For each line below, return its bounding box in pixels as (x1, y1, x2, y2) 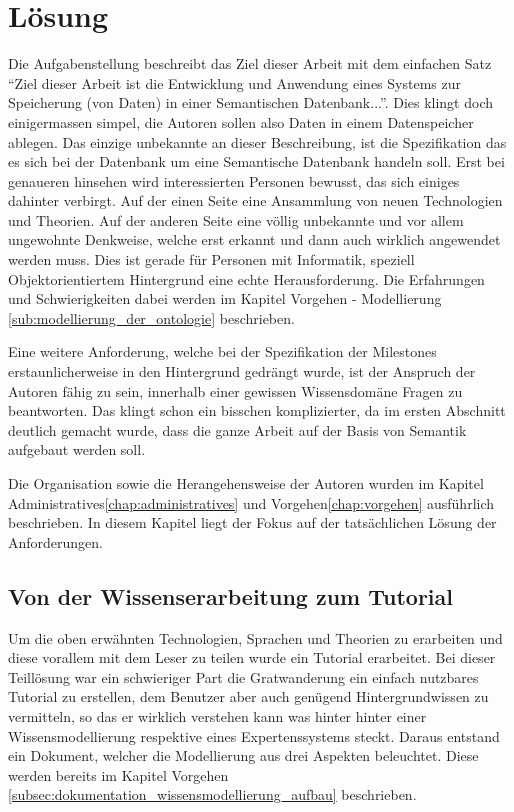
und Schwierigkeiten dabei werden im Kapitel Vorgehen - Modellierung (8, 288, 442, 309)
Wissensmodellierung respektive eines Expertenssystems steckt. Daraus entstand (8, 725, 500, 746)
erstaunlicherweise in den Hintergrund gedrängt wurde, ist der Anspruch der (8, 361, 476, 382)
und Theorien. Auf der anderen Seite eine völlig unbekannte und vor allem (8, 209, 464, 230)
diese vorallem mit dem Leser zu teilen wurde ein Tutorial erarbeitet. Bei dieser (8, 647, 496, 668)
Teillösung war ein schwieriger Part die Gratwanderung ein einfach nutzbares (8, 666, 479, 687)
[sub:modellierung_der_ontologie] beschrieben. (8, 307, 295, 328)
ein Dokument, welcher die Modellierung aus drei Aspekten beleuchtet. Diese (8, 745, 479, 766)
